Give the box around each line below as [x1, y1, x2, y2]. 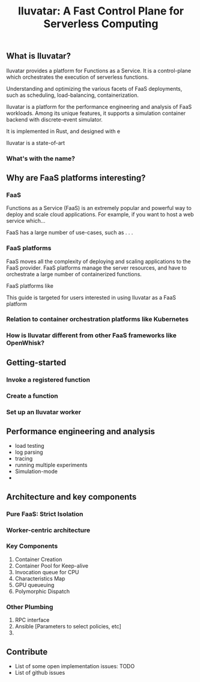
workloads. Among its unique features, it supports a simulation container [6, 110, 186, 117]
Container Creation [14, 556, 62, 563]
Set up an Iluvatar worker [6, 408, 81, 416]
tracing [14, 455, 33, 462]
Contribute [6, 646, 48, 657]
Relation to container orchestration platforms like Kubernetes [6, 315, 189, 323]
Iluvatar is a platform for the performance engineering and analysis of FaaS [6, 103, 192, 110]
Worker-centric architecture [6, 525, 91, 534]
